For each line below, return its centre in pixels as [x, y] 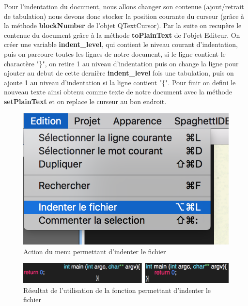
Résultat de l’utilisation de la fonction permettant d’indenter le [117, 290]
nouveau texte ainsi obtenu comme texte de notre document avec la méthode [118, 92]
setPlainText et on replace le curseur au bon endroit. [85, 101]
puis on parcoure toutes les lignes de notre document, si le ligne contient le [115, 54]
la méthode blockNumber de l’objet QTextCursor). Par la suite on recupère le [123, 25]
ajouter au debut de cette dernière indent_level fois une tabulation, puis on [119, 73]
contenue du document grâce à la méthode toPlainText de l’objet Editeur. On [122, 35]
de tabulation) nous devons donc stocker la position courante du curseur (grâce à [124, 16]
